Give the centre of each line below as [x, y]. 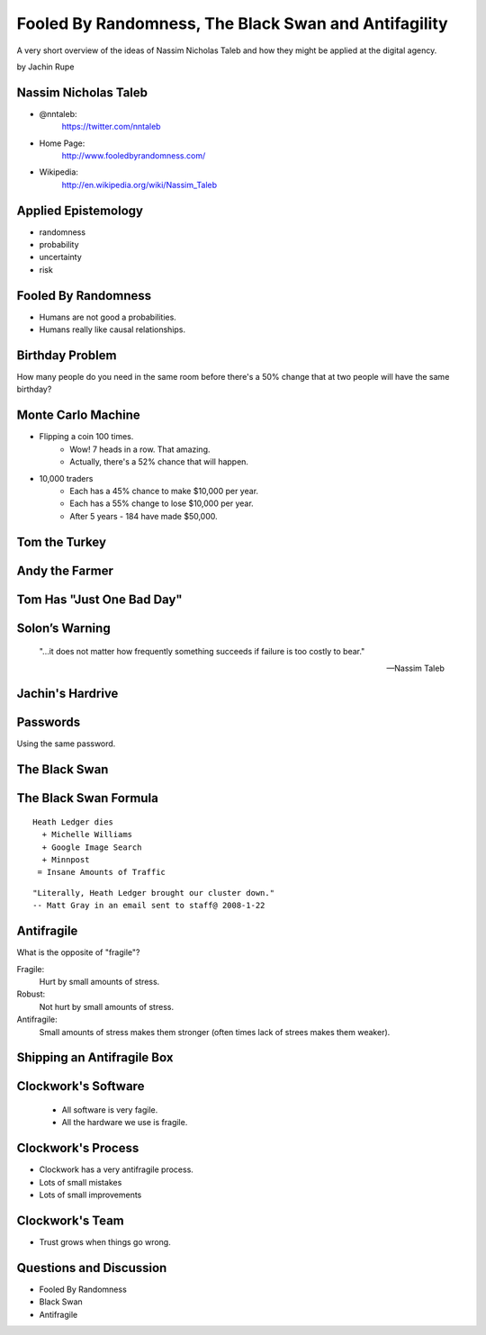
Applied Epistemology [80, 210]
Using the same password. [66, 744]
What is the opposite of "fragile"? [78, 952]
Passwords [49, 722]
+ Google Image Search [92, 847]
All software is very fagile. [110, 1109]
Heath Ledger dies [73, 822]
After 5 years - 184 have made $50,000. [144, 516]
